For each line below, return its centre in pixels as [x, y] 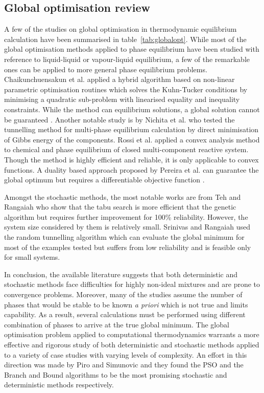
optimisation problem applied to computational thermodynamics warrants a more [132, 334]
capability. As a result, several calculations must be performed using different [125, 314]
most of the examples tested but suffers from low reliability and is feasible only [128, 247]
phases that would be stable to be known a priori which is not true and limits [126, 304]
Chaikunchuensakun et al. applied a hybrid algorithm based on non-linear [119, 79]
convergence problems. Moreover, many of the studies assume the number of [123, 294]
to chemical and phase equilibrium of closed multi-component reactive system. [126, 149]
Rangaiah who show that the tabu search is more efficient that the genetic [120, 207]
